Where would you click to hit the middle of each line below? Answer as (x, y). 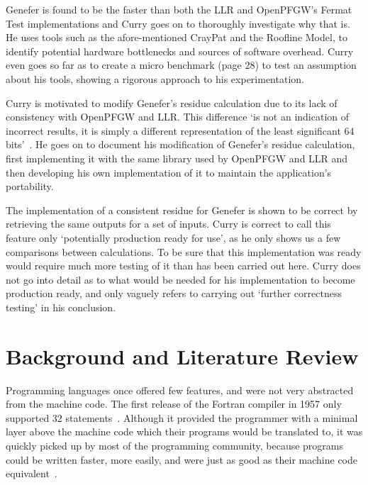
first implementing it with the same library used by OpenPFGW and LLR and (177, 158)
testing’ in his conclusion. (61, 307)
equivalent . (32, 473)
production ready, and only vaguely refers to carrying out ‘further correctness (174, 293)
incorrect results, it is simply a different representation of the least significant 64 (180, 130)
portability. (30, 186)
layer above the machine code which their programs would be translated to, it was (184, 431)
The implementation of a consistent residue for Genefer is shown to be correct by (182, 210)
